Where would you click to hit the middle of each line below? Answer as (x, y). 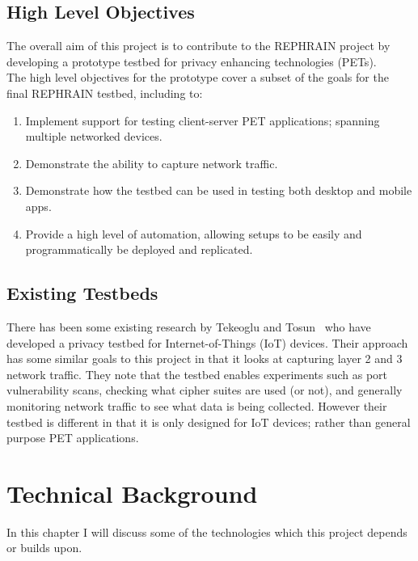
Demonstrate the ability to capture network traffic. (152, 163)
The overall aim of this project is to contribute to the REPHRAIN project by (198, 46)
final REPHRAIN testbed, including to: (105, 93)
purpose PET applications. (73, 438)
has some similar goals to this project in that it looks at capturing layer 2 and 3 (205, 359)
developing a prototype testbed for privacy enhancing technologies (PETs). (192, 61)
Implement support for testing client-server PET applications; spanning (203, 120)
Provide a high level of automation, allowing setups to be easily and (194, 233)
